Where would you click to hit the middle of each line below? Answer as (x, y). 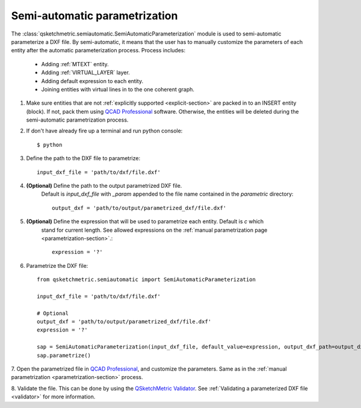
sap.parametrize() (64, 355)
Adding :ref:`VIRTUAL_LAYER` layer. (86, 73)
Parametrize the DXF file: (57, 265)
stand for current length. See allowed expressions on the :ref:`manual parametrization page (154, 230)
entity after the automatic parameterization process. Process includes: (98, 51)
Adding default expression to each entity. (92, 81)
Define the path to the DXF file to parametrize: (83, 158)
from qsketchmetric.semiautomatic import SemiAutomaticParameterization (146, 280)
